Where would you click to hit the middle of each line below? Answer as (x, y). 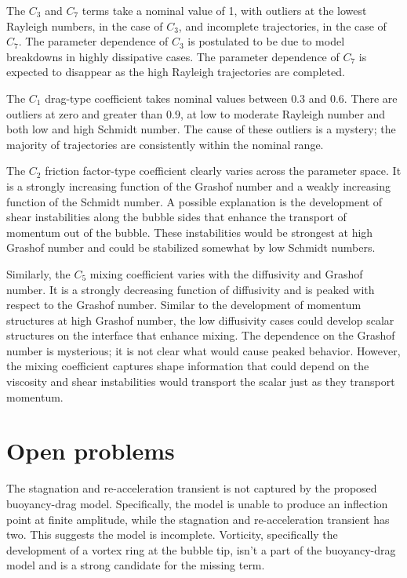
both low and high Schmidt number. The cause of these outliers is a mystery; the (201, 129)
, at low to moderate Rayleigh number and (283, 113)
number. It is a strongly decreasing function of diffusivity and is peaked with (191, 289)
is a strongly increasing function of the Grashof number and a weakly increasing (198, 185)
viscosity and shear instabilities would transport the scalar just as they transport (201, 382)
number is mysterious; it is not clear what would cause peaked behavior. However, (203, 350)
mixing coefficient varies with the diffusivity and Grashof (226, 273)
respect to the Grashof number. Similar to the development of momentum (184, 305)
